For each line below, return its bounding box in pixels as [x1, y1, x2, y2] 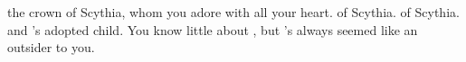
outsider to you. [7, 38, 95, 57]
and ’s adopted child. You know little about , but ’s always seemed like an [7, 20, 418, 39]
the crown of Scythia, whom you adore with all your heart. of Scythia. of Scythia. [7, 3, 460, 21]
